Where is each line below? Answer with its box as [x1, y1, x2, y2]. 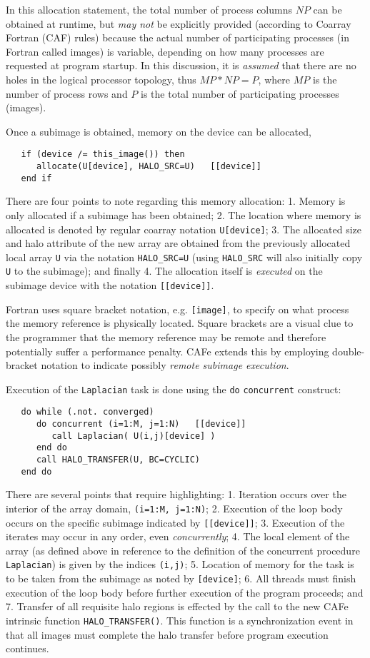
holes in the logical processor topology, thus [6, 71, 196, 86]
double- [332, 343, 365, 358]
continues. [6, 641, 49, 656]
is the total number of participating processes [141, 86, 339, 101]
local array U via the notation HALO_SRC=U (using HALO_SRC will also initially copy [6, 249, 363, 264]
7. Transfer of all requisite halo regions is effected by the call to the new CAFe [6, 599, 349, 614]
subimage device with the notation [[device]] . [6, 278, 214, 293]
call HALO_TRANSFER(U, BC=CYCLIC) [36, 455, 201, 465]
